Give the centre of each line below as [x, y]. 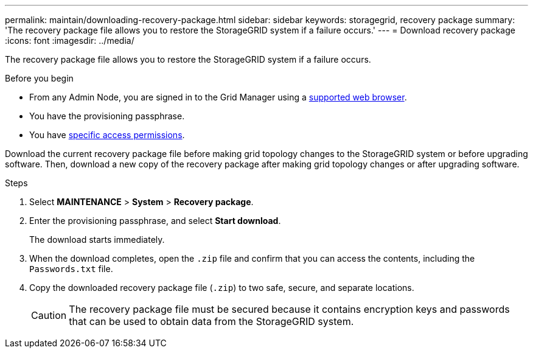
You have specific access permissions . [107, 135]
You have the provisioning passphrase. [107, 116]
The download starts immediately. [97, 239]
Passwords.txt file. [71, 269]
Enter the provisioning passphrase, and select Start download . [155, 221]
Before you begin [39, 78]
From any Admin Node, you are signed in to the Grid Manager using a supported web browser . [218, 97]
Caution [49, 315]
